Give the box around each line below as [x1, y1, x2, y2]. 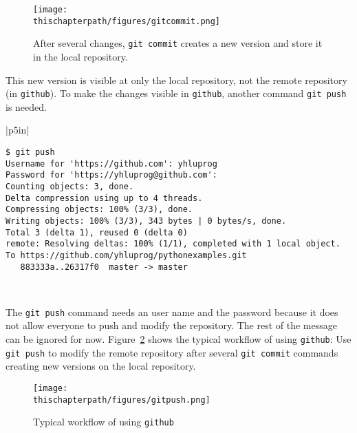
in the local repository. [33, 49, 128, 63]
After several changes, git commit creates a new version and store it [33, 36, 323, 50]
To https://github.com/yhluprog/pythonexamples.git [6, 250, 247, 260]
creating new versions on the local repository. [6, 359, 196, 373]
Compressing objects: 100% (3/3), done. [6, 204, 193, 215]
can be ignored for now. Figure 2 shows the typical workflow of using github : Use [6, 332, 351, 346]
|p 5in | [6, 123, 30, 137]
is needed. [6, 99, 47, 114]
